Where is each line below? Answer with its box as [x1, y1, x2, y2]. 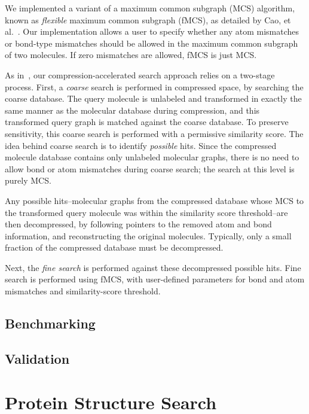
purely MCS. [5, 174, 51, 187]
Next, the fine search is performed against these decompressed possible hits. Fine [5, 261, 301, 273]
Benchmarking [5, 314, 96, 333]
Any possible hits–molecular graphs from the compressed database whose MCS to [5, 194, 304, 206]
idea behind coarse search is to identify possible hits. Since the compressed [5, 139, 277, 151]
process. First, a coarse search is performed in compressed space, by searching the [5, 80, 304, 93]
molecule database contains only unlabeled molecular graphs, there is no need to [5, 151, 299, 163]
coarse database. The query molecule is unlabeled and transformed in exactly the [5, 92, 302, 105]
